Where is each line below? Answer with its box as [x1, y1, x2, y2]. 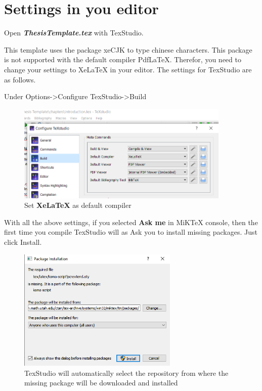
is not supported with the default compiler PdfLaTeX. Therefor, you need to [4, 54, 241, 65]
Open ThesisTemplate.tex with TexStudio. [4, 27, 144, 38]
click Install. [4, 236, 42, 247]
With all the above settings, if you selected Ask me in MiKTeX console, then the [4, 216, 258, 227]
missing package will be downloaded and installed [24, 377, 178, 388]
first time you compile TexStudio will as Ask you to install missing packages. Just [4, 227, 257, 237]
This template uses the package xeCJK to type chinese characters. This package [4, 44, 252, 55]
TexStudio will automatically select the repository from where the [24, 367, 229, 378]
